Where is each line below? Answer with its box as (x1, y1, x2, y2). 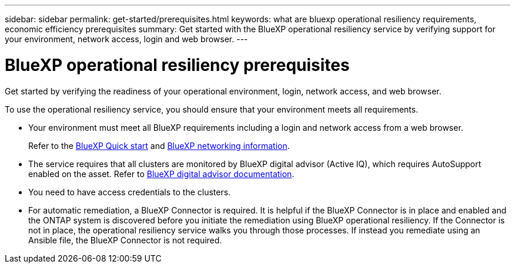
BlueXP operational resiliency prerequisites (5, 55, 350, 75)
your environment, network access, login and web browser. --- (5, 34, 248, 44)
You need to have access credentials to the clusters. (28, 186, 231, 197)
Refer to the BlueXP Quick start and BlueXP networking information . (28, 140, 290, 151)
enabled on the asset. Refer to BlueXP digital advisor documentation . (28, 168, 295, 179)
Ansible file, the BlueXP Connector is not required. (28, 235, 222, 245)
